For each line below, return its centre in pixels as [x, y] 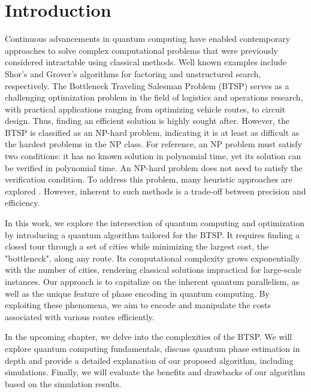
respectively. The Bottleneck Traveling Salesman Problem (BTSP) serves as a [147, 85]
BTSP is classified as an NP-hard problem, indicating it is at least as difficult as [152, 132]
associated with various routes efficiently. [80, 316]
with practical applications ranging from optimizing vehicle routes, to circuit [145, 109]
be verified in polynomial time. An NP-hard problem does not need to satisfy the [154, 167]
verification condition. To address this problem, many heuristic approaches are [149, 179]
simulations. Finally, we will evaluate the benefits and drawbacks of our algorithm [155, 372]
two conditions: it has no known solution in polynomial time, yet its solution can [153, 156]
